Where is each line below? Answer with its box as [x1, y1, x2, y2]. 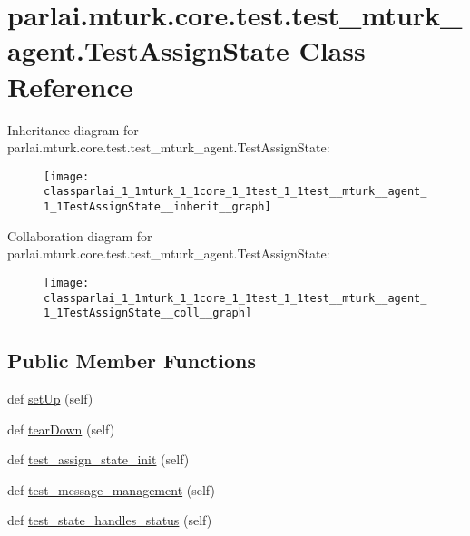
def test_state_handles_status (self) [7, 511, 212, 530]
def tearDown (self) [7, 419, 115, 438]
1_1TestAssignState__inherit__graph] [44, 200, 271, 213]
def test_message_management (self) [7, 480, 215, 499]
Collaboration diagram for [7, 226, 152, 245]
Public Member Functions [7, 346, 256, 375]
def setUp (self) [7, 389, 93, 408]
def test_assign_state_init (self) [7, 450, 190, 469]
